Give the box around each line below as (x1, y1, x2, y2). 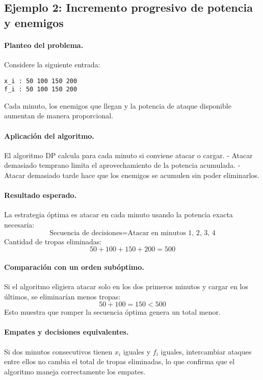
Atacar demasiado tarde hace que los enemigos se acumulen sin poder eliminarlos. (4, 170, 259, 181)
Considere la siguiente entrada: (4, 59, 100, 69)
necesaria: (4, 219, 35, 230)
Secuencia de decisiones (49, 229, 122, 237)
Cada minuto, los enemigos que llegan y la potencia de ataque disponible (4, 100, 231, 111)
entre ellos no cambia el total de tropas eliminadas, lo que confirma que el (4, 356, 235, 367)
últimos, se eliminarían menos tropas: (4, 291, 121, 301)
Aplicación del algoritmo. (4, 130, 94, 141)
